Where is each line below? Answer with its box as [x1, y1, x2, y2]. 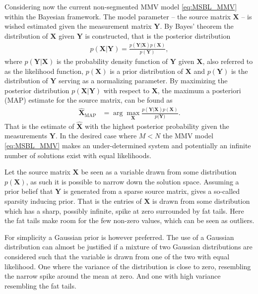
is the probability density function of [56, 56, 168, 66]
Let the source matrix [4, 167, 70, 177]
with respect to [103, 85, 149, 95]
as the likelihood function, [4, 65, 84, 76]
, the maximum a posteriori [157, 85, 241, 95]
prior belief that [4, 186, 53, 196]
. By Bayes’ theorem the [160, 21, 234, 31]
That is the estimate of [4, 120, 74, 131]
